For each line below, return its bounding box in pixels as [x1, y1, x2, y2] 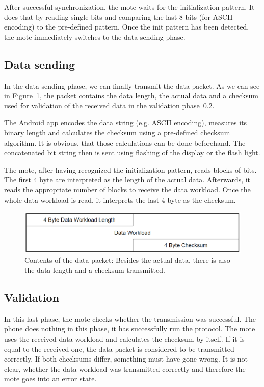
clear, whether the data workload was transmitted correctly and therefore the [4, 363, 246, 374]
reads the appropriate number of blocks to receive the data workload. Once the [4, 184, 251, 195]
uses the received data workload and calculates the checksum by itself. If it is [4, 334, 245, 344]
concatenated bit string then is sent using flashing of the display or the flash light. [4, 147, 260, 158]
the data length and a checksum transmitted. [24, 265, 165, 275]
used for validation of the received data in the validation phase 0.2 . [4, 100, 215, 110]
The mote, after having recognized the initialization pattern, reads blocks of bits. [4, 164, 257, 175]
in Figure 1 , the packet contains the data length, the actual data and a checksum [4, 90, 258, 101]
